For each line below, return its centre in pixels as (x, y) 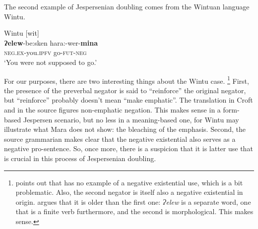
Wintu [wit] (22, 33)
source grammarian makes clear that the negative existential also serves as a (120, 139)
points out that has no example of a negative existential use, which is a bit (129, 182)
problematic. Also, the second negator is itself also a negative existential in (129, 192)
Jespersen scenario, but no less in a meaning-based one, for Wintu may (131, 119)
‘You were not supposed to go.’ (51, 62)
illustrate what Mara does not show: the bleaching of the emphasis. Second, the (125, 129)
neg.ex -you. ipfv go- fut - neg (45, 52)
